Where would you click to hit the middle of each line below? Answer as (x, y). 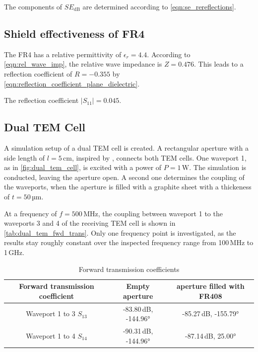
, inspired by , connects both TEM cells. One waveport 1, (159, 157)
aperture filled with (210, 286)
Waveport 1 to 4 (51, 335)
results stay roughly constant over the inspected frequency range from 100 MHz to (129, 242)
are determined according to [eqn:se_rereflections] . (159, 6)
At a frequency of (31, 213)
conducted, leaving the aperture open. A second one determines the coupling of (124, 177)
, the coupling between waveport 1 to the (160, 213)
